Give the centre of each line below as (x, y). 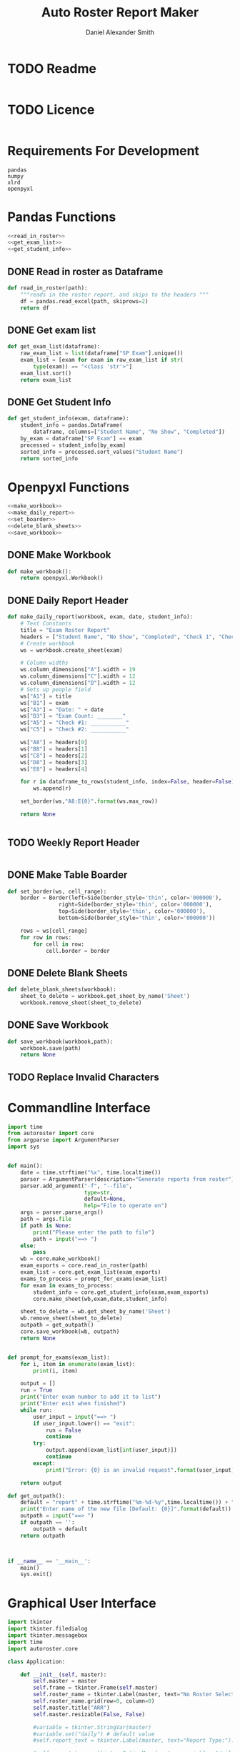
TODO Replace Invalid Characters (83, 1077)
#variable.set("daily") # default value (94, 1734)
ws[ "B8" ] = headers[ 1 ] (54, 749)
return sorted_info (49, 458)
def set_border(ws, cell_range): (57, 891)
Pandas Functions (62, 217)
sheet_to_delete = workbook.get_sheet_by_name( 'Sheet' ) (105, 996)
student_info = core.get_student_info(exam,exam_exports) (121, 1292)
